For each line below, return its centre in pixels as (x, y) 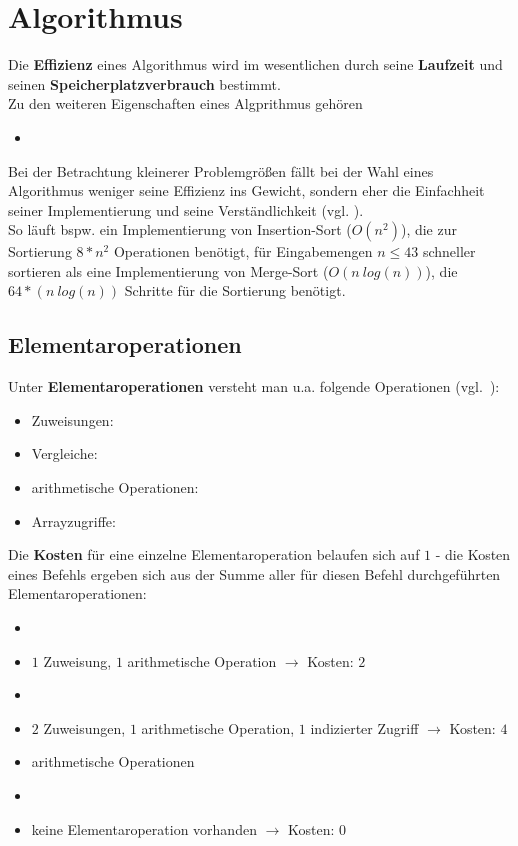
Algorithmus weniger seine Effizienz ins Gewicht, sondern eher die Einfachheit (246, 190)
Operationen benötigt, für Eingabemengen (243, 251)
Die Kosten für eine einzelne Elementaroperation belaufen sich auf (214, 554)
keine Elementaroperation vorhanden (144, 828)
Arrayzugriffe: (73, 520)
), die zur (428, 229)
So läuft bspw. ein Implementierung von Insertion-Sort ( (180, 229)
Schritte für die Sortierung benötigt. (235, 290)
